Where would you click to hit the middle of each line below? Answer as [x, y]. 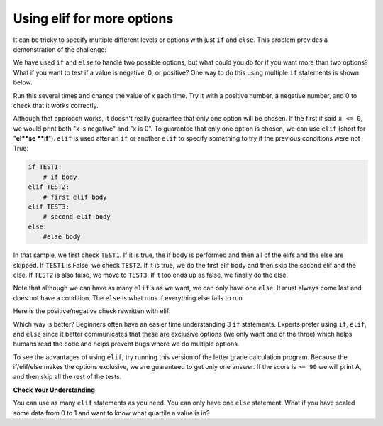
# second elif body [77, 217]
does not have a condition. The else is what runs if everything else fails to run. [129, 297]
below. [23, 82]
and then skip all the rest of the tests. [67, 377]
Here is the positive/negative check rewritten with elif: [92, 311]
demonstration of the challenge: [60, 49]
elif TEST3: [49, 207]
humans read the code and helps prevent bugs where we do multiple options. [126, 344]
